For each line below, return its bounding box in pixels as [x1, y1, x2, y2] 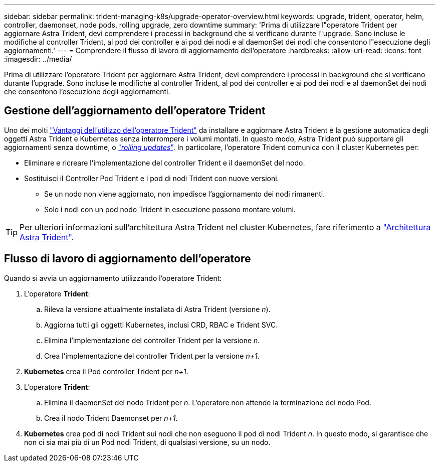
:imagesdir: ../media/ [4, 55, 72, 63]
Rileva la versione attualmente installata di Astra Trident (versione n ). [44, 304, 271, 314]
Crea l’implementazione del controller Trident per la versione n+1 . [44, 351, 260, 360]
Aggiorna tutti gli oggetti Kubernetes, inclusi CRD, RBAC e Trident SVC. [44, 320, 278, 329]
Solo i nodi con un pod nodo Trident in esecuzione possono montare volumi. [44, 205, 296, 214]
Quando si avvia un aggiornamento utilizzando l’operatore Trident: [4, 273, 222, 282]
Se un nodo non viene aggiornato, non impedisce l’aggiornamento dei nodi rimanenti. [44, 189, 325, 198]
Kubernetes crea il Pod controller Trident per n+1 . [24, 367, 188, 376]
